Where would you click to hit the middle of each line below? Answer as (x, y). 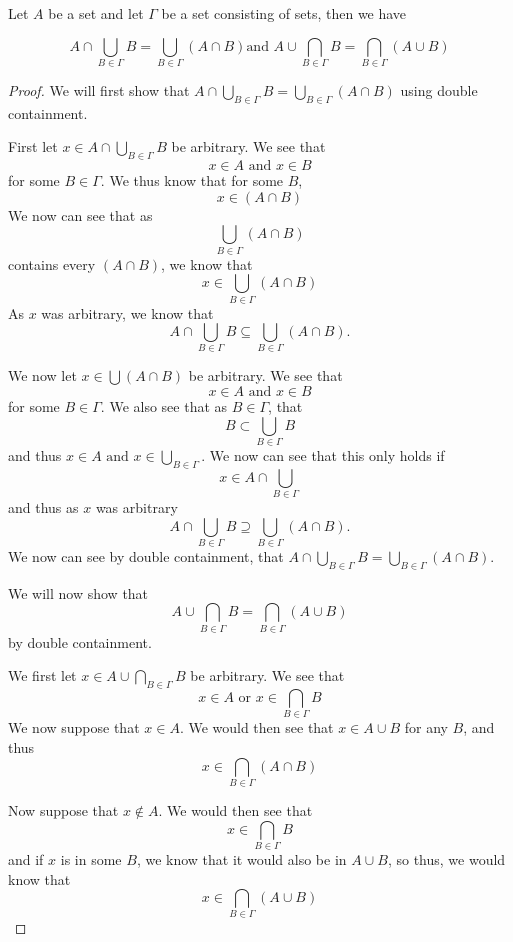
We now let (42, 375)
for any (426, 727)
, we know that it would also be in (241, 858)
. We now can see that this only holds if (323, 454)
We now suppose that (74, 727)
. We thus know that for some (192, 180)
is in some (91, 858)
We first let (42, 675)
